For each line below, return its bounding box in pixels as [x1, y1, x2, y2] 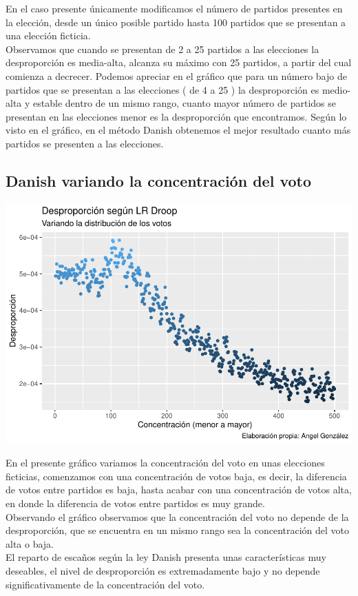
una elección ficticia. [6, 28, 91, 43]
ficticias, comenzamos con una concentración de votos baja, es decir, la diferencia [6, 469, 347, 483]
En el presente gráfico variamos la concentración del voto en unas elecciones [6, 455, 325, 470]
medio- [322, 82, 351, 96]
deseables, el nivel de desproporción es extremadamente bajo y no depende [6, 564, 320, 577]
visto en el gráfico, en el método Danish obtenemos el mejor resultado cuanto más [6, 123, 351, 137]
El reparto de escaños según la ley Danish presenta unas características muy [6, 550, 326, 564]
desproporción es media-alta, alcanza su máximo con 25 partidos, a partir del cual [6, 55, 352, 70]
